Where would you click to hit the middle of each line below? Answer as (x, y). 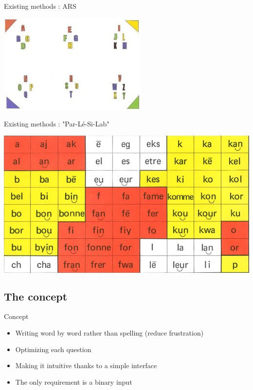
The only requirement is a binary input (74, 381)
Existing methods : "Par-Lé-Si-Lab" (57, 124)
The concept (36, 296)
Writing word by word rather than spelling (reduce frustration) (109, 332)
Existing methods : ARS (40, 6)
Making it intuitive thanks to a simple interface (86, 365)
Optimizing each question (53, 349)
